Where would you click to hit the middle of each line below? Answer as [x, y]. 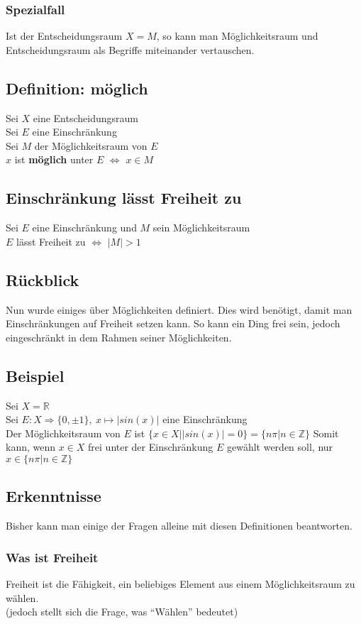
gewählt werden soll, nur [280, 447]
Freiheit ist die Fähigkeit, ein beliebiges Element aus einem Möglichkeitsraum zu [180, 583]
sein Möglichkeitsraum [201, 228]
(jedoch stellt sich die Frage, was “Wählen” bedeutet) [122, 612]
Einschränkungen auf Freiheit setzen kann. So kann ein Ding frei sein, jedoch [173, 323]
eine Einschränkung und [84, 228]
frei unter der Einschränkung [151, 447]
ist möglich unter [54, 159]
